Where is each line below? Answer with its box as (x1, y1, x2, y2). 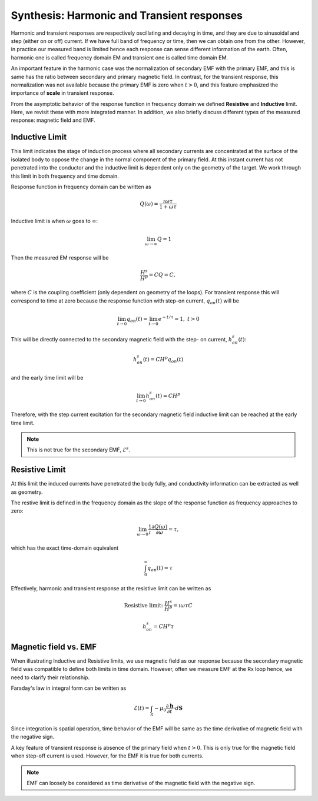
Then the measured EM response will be (11, 254, 109, 261)
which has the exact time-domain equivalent (11, 544, 119, 551)
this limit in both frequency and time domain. (11, 172, 119, 180)
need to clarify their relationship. (11, 674, 90, 681)
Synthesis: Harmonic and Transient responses (11, 9, 243, 22)
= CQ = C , (148, 271, 176, 278)
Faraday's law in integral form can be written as (11, 684, 127, 692)
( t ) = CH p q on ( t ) (143, 355, 184, 364)
